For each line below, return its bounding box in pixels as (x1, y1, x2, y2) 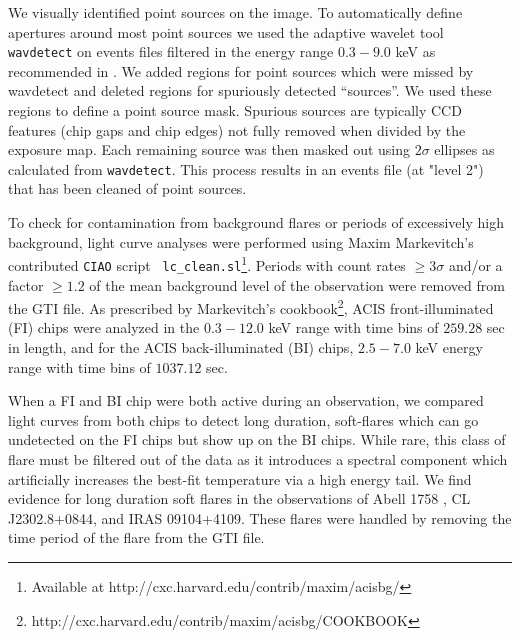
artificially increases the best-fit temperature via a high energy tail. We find (8, 468, 472, 489)
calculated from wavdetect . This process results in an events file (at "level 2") (8, 158, 484, 179)
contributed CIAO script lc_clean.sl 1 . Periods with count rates (8, 252, 406, 275)
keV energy (415, 337, 483, 357)
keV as (395, 41, 436, 62)
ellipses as (434, 139, 495, 160)
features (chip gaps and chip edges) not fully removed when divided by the (8, 119, 466, 140)
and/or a (448, 254, 503, 275)
